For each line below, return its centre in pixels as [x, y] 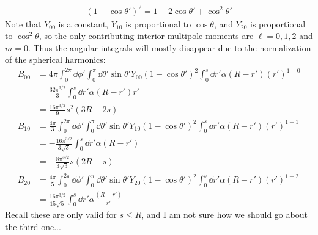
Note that [23, 23]
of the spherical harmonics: [55, 60]
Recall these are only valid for [61, 215]
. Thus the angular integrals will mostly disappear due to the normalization [169, 47]
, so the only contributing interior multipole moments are [146, 36]
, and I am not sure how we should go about [224, 215]
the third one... [33, 226]
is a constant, [83, 23]
